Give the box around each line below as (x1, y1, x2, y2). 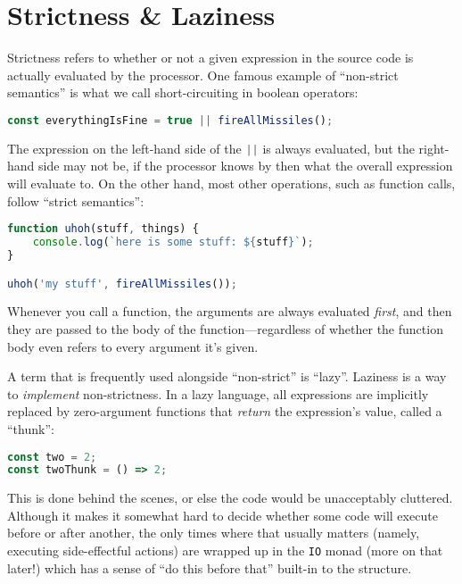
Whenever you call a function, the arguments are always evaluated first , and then (7, 302, 452, 321)
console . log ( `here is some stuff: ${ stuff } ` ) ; (32, 236, 314, 249)
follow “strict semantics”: (7, 191, 144, 210)
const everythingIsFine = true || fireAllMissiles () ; (7, 113, 334, 127)
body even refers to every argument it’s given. (7, 337, 259, 355)
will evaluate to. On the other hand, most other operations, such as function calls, (7, 174, 456, 193)
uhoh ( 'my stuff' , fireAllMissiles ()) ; (7, 277, 237, 290)
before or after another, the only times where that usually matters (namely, (7, 523, 420, 542)
